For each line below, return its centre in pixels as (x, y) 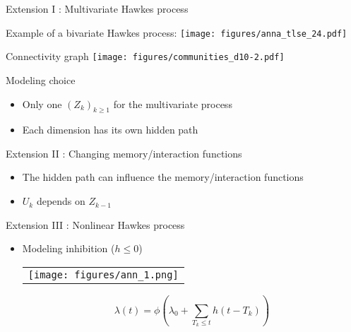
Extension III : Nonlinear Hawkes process (95, 224)
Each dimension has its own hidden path (110, 130)
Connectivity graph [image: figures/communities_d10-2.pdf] (145, 56)
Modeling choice (41, 79)
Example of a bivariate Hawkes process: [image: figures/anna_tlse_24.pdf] (177, 32)
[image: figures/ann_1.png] (103, 274)
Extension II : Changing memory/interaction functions (124, 153)
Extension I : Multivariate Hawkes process (97, 8)
